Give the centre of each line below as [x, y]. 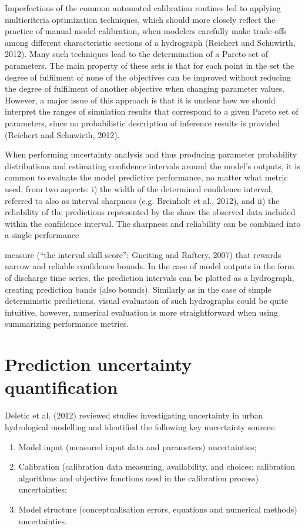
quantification [61, 387]
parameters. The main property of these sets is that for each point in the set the [150, 65]
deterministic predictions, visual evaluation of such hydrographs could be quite [147, 301]
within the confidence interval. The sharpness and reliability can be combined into [153, 223]
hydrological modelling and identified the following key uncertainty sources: [140, 426]
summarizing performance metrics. [67, 324]
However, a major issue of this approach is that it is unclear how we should [140, 100]
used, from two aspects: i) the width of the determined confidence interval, [139, 188]
